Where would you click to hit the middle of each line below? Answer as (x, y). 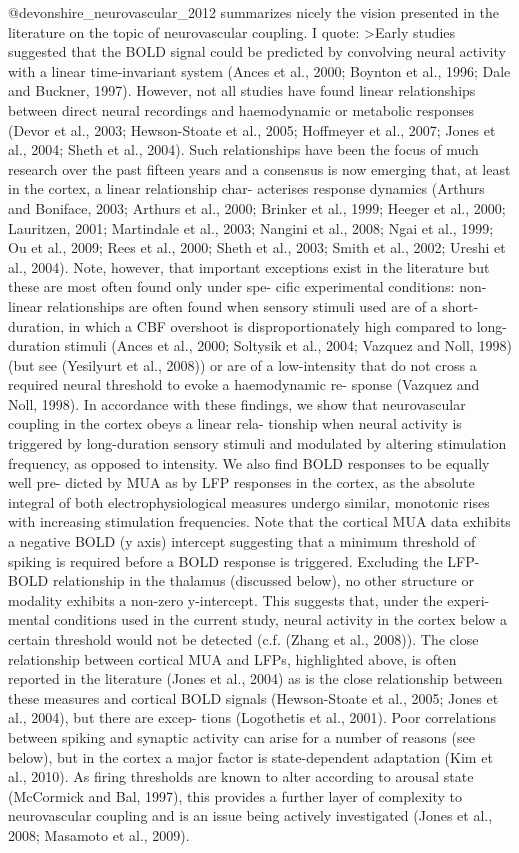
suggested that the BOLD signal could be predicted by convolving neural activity (257, 51)
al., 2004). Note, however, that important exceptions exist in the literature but (249, 266)
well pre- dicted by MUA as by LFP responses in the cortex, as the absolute (241, 482)
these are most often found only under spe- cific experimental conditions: (231, 286)
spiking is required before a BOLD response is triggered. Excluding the (225, 560)
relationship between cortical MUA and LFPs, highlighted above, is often (232, 658)
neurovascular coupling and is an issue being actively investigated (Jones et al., (250, 815)
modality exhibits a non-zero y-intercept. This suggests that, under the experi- (249, 599)
